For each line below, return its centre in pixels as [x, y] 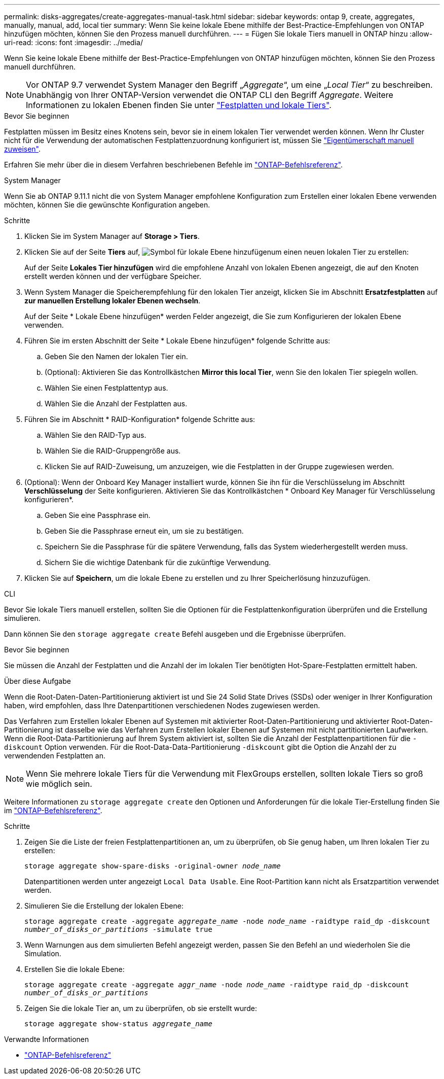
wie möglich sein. [59, 784]
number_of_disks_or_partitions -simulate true [118, 929]
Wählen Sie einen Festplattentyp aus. [106, 388]
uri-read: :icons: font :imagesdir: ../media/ [73, 42]
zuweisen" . [23, 149]
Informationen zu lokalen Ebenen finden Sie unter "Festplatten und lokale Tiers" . [179, 105]
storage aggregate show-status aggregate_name [118, 1024]
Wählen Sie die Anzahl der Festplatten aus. [116, 404]
